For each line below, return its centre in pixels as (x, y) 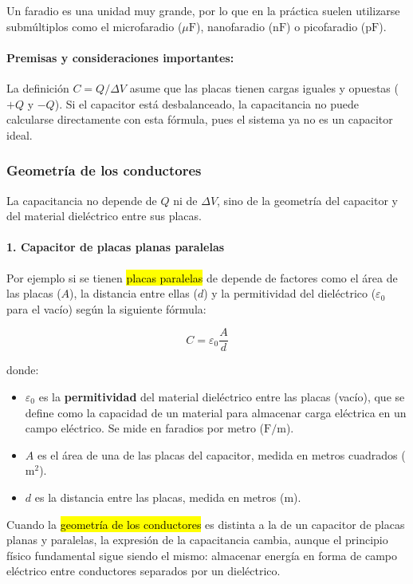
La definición (38, 87)
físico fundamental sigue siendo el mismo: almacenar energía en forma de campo (202, 555)
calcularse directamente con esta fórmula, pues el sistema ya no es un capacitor (200, 119)
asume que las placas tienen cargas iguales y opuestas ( (264, 87)
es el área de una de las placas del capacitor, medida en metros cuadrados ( (221, 454)
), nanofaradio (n (237, 26)
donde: (23, 370)
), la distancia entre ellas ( (134, 293)
